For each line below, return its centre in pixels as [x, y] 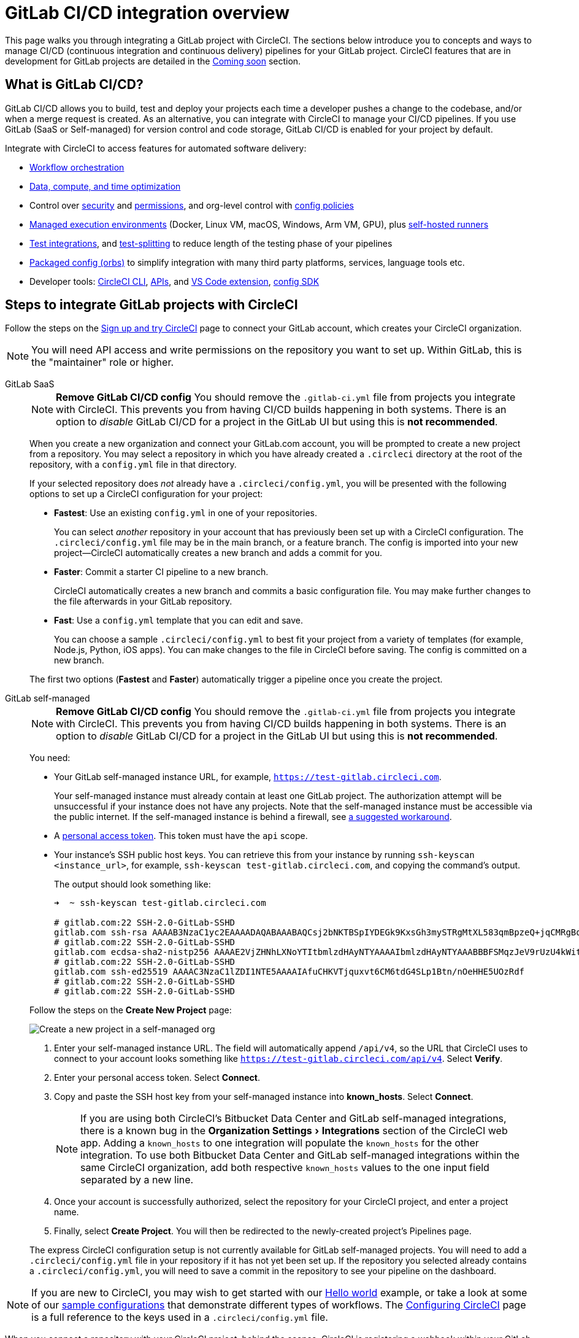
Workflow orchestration [77, 167]
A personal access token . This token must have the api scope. [181, 836]
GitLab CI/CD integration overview [147, 13]
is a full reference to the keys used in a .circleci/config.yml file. [180, 1317]
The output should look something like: [132, 884]
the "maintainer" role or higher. [103, 362]
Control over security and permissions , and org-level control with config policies [192, 205]
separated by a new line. [137, 1180]
